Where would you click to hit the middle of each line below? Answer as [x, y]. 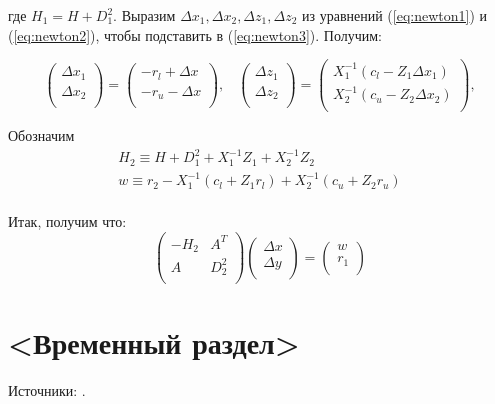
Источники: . [47, 390]
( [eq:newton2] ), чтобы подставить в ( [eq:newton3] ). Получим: [195, 34]
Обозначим [41, 135]
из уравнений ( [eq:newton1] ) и [395, 15]
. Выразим [144, 15]
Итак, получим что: [67, 221]
